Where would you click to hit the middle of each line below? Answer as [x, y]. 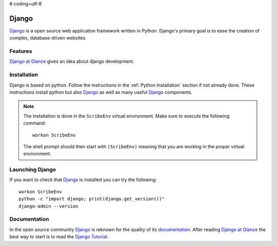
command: [35, 123]
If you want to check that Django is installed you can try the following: [83, 180]
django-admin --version [48, 206]
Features [21, 51]
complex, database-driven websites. [48, 38]
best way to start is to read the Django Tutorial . [59, 237]
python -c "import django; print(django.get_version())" [92, 199]
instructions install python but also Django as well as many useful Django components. [101, 92]
